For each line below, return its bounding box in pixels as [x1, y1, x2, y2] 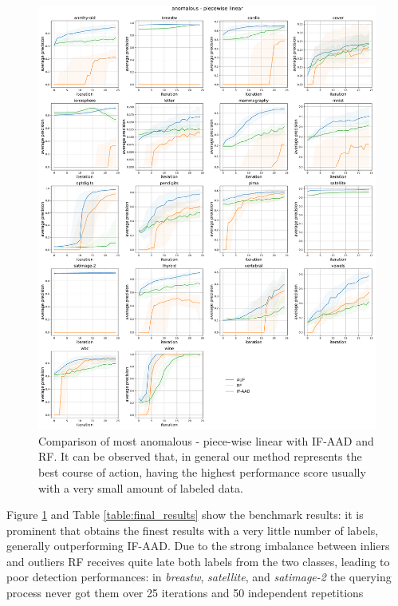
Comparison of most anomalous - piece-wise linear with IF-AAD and [38, 432, 374, 449]
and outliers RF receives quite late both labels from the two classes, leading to [6, 553, 390, 569]
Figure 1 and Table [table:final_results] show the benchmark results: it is [6, 506, 364, 523]
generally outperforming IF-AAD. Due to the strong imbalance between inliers [6, 537, 390, 554]
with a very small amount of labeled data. [38, 479, 243, 496]
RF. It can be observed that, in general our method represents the [38, 448, 362, 465]
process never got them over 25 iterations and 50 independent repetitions [6, 584, 364, 601]
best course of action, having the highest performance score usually [38, 463, 366, 480]
